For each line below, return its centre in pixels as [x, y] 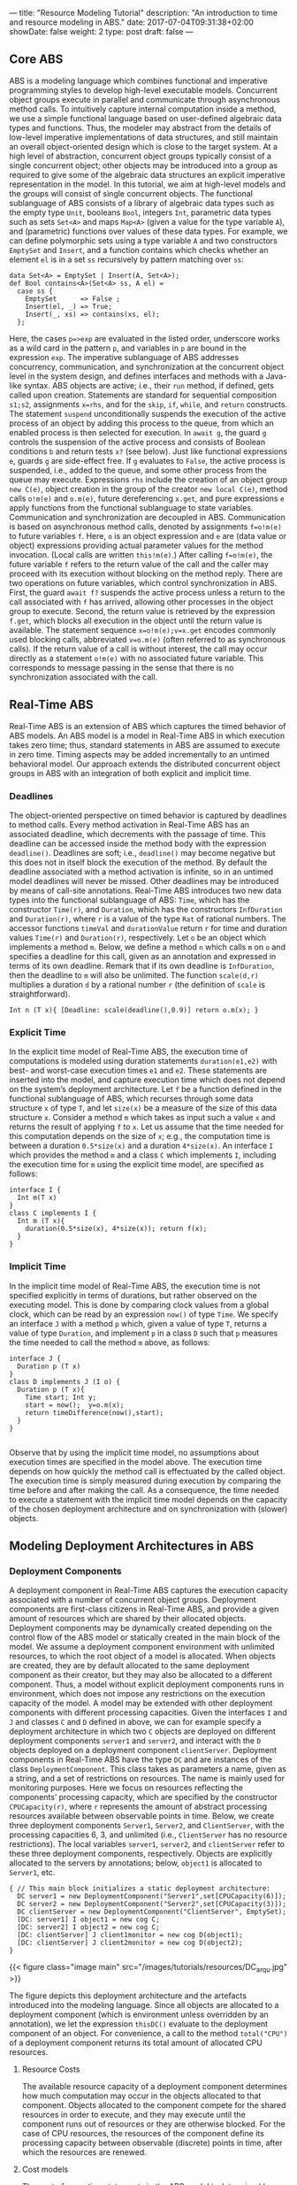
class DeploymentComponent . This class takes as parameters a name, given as [148, 1769]
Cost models [45, 2169]
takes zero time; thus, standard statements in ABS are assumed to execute [145, 745]
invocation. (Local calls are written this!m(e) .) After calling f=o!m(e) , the [141, 554]
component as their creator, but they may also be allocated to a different [141, 1675]
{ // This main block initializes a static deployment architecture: [140, 1889]
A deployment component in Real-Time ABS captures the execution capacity [149, 1590]
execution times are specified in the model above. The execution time [136, 1462]
